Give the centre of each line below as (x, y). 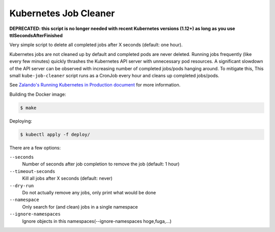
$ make (28, 108)
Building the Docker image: (38, 94)
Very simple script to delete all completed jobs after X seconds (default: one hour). (96, 45)
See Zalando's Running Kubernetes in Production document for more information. (95, 85)
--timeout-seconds (32, 171)
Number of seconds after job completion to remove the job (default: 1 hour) (101, 164)
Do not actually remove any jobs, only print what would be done (89, 192)
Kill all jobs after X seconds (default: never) (67, 179)
